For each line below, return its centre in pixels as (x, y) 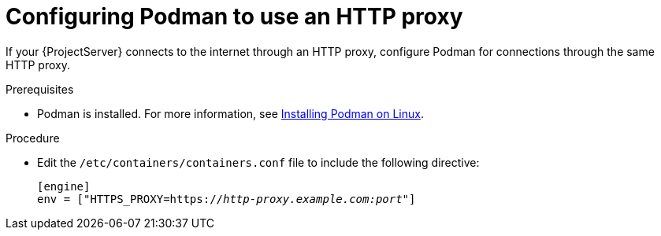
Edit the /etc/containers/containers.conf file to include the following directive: (258, 162)
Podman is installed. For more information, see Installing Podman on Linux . (230, 113)
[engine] (64, 186)
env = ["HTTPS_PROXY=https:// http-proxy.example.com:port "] (227, 199)
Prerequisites (40, 89)
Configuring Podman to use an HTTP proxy (234, 17)
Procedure (33, 138)
